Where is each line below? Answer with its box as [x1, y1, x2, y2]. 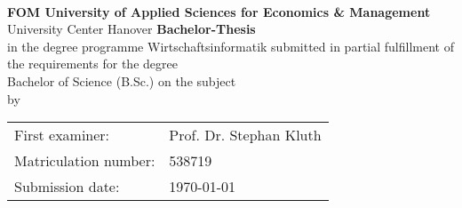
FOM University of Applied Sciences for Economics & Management [7, 2, 431, 20]
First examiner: [14, 124, 110, 146]
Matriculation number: [14, 150, 155, 172]
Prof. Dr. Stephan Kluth [169, 124, 322, 146]
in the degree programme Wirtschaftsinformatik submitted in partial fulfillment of [7, 36, 454, 55]
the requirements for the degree [7, 54, 178, 73]
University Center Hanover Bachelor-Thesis [7, 20, 256, 38]
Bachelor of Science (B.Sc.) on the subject [7, 71, 236, 90]
